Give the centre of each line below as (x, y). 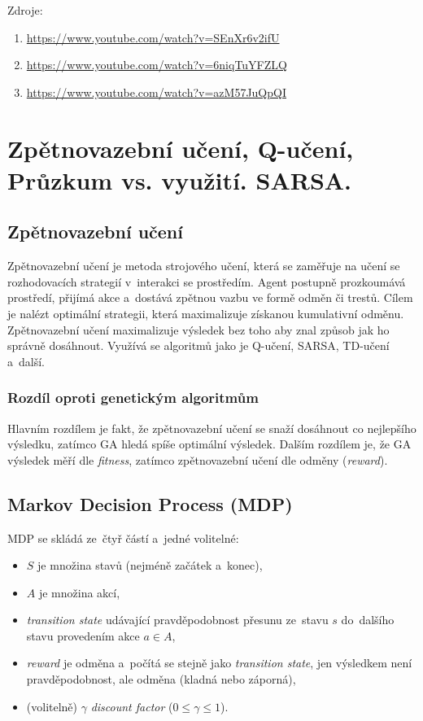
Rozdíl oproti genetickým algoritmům (133, 398)
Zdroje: (25, 10)
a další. (26, 361)
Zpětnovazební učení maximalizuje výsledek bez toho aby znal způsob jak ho (198, 329)
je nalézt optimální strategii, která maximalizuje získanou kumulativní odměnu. (206, 313)
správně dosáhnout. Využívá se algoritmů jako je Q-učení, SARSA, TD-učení (198, 345)
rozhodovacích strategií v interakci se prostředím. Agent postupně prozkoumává (207, 281)
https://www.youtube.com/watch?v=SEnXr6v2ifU (153, 37)
